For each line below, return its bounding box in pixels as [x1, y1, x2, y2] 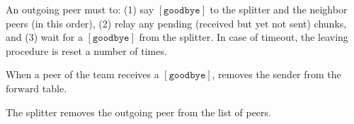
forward [6, 84, 40, 94]
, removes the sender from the [212, 67, 341, 82]
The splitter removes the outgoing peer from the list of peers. [6, 104, 271, 119]
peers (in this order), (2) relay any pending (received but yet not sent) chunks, [6, 15, 347, 30]
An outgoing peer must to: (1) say [6, 2, 154, 16]
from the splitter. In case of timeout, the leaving [139, 30, 348, 44]
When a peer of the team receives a [6, 67, 159, 82]
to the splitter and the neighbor [210, 2, 348, 16]
